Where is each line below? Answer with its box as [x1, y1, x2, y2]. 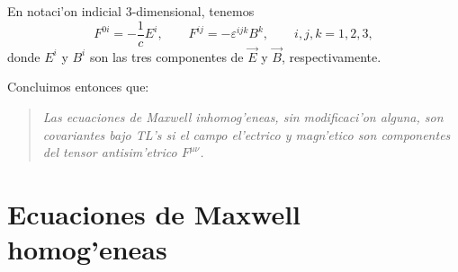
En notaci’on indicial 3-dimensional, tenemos [7, 2, 255, 20]
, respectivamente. [281, 47, 382, 66]
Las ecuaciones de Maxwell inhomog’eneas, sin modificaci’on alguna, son [42, 108, 444, 127]
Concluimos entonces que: [7, 77, 149, 96]
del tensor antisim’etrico [42, 143, 177, 162]
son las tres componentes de [89, 47, 244, 66]
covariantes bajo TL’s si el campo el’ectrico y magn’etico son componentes [42, 125, 451, 144]
